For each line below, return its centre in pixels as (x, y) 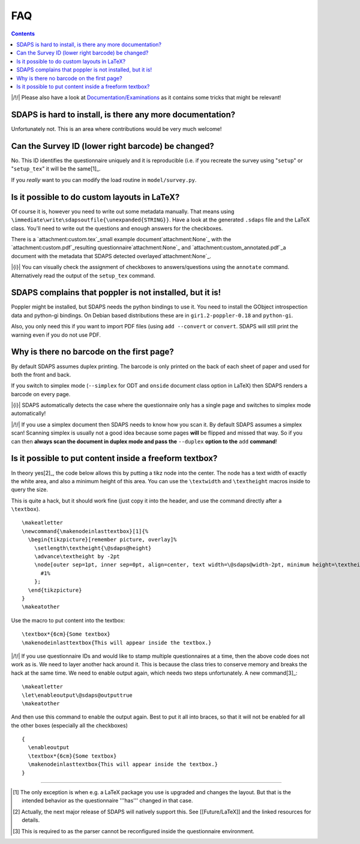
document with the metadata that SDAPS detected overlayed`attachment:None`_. (111, 256)
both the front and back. (41, 375)
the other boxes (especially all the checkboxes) (70, 725)
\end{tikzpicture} (55, 590)
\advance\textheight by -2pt (77, 556)
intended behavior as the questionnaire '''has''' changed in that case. (107, 801)
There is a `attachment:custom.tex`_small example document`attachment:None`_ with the (121, 239)
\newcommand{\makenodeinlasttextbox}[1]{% (85, 531)
